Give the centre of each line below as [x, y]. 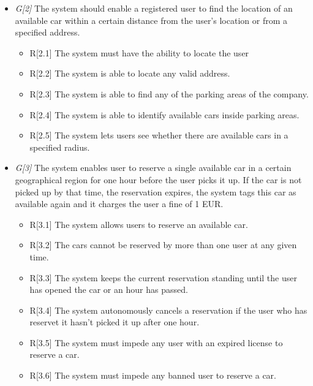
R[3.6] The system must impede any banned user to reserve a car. [153, 375]
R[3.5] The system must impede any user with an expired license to [156, 342]
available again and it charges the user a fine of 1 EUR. [119, 204]
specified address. [47, 32]
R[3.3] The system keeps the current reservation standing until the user [163, 277]
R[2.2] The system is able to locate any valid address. [130, 73]
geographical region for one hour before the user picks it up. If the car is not [158, 179]
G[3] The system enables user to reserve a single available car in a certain [153, 168]
